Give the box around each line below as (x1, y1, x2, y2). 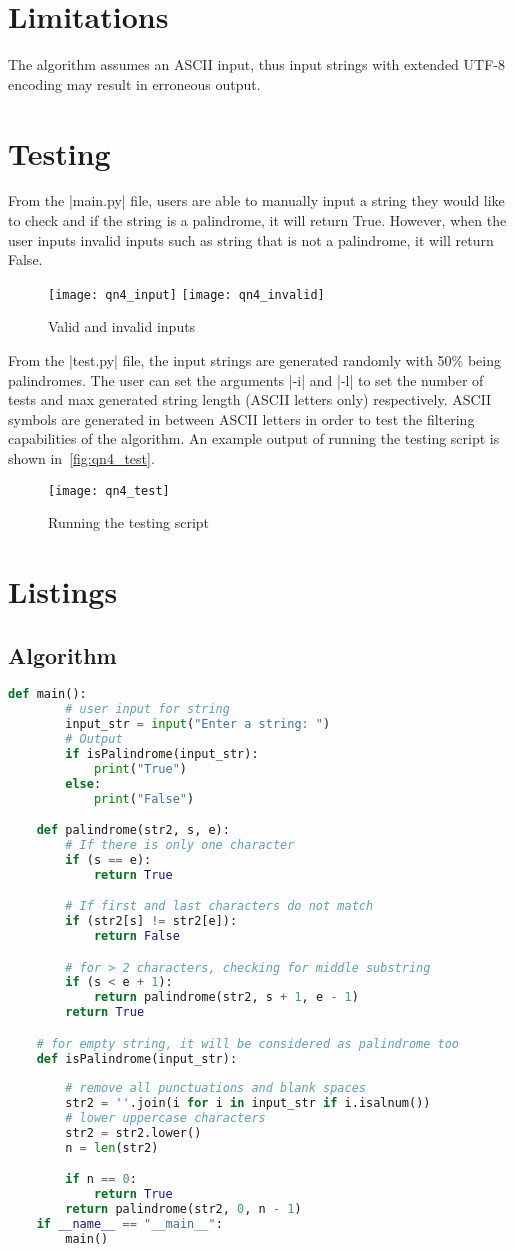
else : (65, 776, 102, 791)
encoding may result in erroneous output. (8, 73, 261, 94)
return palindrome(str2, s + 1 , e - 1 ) (93, 990, 359, 1005)
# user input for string (65, 702, 230, 717)
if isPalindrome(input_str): (65, 746, 259, 761)
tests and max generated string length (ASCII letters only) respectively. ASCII (8, 389, 492, 410)
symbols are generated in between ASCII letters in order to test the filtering (8, 408, 475, 429)
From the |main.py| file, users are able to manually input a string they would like (8, 190, 505, 211)
